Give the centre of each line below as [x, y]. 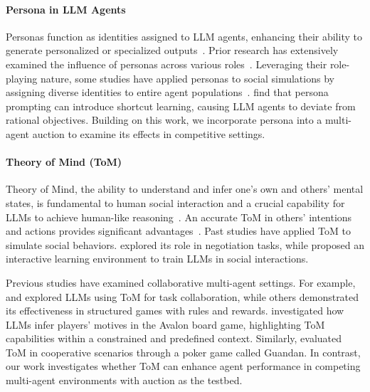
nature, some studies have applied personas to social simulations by [187, 78]
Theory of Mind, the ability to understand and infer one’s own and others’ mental [185, 189]
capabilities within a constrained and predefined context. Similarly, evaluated [174, 338]
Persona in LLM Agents [66, 9]
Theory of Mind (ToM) [64, 162]
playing [22, 78]
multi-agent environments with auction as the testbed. [124, 380]
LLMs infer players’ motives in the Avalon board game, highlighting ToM [165, 324]
